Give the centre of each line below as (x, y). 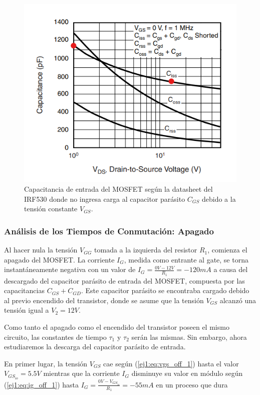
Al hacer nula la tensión (41, 250)
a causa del (231, 269)
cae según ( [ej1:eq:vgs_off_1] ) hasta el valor (171, 363)
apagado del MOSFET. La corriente (59, 259)
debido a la (219, 199)
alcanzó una (238, 300)
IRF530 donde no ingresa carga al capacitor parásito (105, 199)
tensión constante (51, 209)
